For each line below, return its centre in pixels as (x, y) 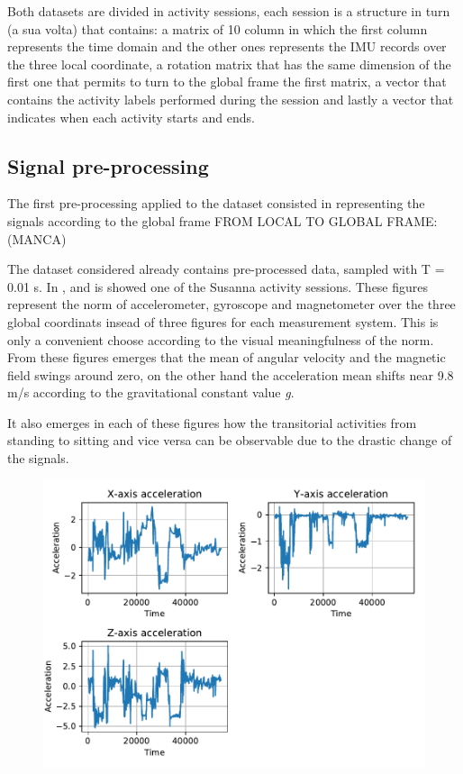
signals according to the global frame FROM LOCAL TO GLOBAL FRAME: (222, 220)
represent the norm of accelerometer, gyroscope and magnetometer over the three (231, 304)
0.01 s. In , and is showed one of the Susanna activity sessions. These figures (218, 286)
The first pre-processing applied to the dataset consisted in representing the (216, 203)
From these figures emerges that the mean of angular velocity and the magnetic (227, 357)
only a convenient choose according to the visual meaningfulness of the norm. (221, 339)
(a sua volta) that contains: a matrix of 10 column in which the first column (218, 28)
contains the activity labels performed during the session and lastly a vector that (231, 99)
